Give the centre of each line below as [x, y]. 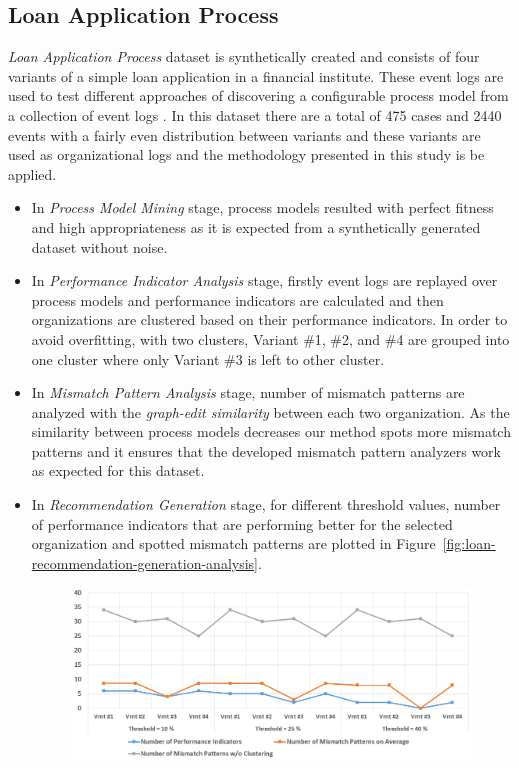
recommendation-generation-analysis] [144, 562]
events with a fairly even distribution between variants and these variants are [244, 134]
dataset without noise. [99, 246]
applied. [32, 173]
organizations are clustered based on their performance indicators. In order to [269, 319]
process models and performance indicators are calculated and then [237, 299]
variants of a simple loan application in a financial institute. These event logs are [256, 75]
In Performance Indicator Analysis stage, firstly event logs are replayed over [264, 280]
